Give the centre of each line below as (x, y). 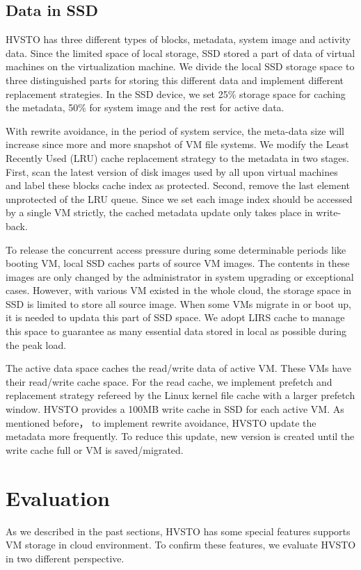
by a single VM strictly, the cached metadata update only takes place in (159, 212)
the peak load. (36, 344)
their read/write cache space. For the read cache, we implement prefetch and (169, 381)
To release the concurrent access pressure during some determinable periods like (176, 249)
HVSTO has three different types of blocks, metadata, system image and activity (178, 39)
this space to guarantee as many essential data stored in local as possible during (176, 331)
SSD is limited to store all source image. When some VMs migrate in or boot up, (178, 303)
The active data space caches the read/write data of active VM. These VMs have (178, 368)
